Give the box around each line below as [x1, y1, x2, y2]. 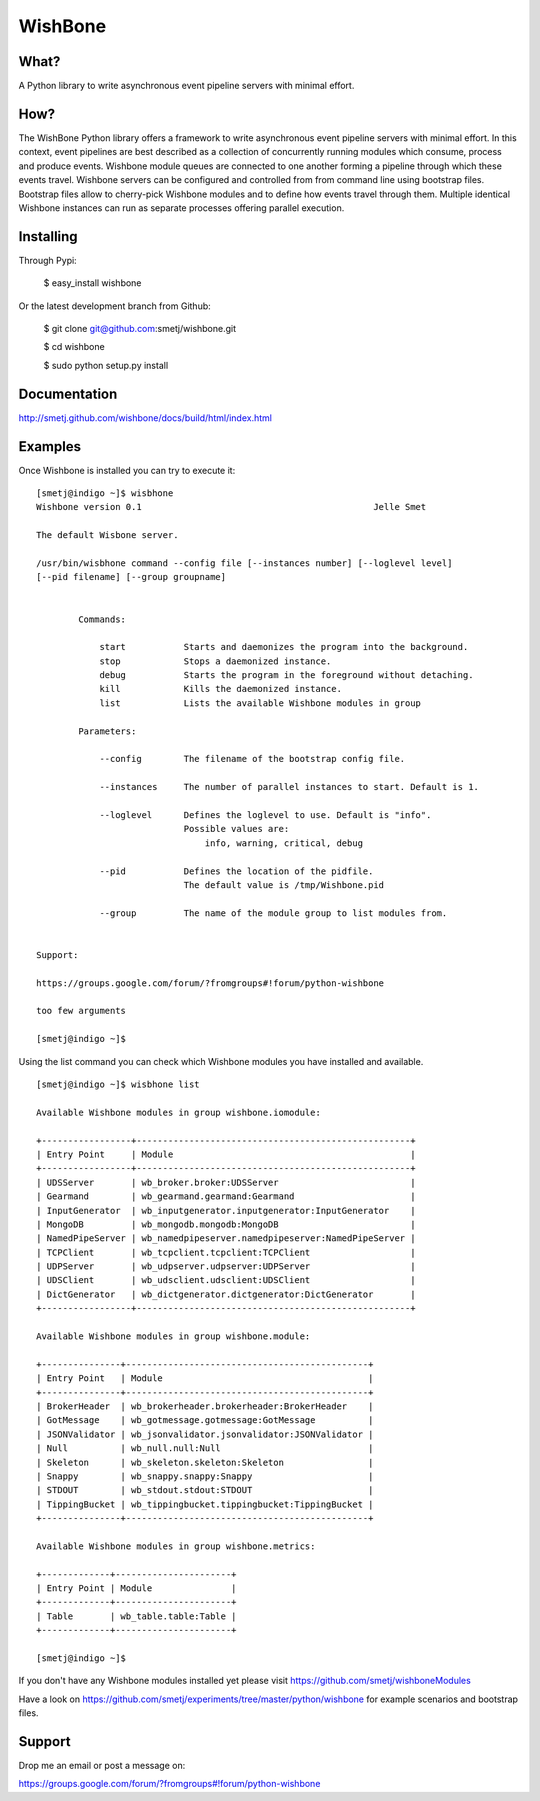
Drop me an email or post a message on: [18, 1760, 186, 1772]
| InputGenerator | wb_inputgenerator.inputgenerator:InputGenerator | [36, 1205, 416, 1216]
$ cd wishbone [43, 341, 105, 353]
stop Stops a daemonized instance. [99, 655, 332, 667]
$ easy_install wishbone [43, 277, 142, 289]
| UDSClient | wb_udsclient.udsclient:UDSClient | [36, 1275, 416, 1286]
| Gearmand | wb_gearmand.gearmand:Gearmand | [36, 1191, 416, 1202]
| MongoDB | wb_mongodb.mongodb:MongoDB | [36, 1218, 416, 1230]
